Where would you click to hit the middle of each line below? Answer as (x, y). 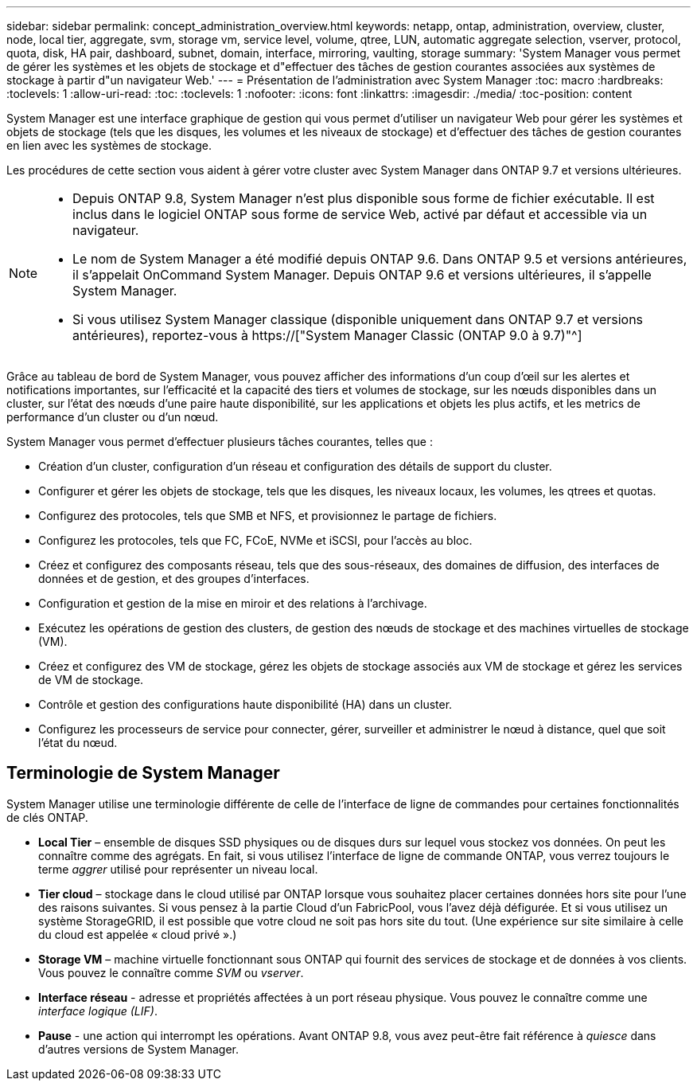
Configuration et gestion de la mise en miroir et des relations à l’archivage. (233, 603)
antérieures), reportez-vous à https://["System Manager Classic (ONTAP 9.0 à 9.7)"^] (327, 335)
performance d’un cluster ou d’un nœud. (113, 417)
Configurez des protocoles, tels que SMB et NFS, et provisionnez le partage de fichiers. (268, 516)
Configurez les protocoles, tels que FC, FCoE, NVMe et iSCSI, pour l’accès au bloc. (255, 540)
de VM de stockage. (91, 680)
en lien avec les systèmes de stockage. (109, 145)
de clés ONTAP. (47, 817)
